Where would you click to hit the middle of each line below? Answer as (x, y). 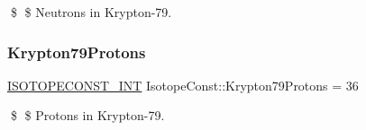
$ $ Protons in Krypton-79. (87, 115)
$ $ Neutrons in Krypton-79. (91, 12)
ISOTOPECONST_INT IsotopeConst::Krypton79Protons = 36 (183, 85)
